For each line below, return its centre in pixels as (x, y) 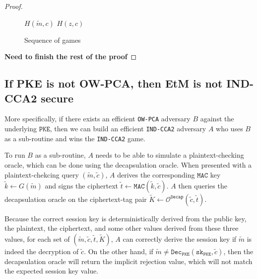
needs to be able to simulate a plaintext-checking (170, 155)
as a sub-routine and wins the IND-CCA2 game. (75, 138)
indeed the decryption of (42, 251)
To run (15, 155)
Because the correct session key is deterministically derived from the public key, (126, 218)
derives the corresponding (156, 174)
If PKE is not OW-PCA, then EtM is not (114, 83)
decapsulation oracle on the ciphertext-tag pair (76, 199)
